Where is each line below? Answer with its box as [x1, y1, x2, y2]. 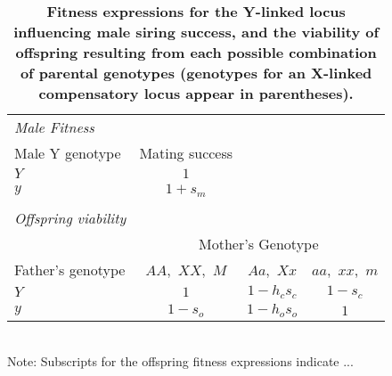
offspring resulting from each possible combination [15, 42, 377, 62]
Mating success [139, 143, 233, 163]
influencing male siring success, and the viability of [13, 21, 380, 42]
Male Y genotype [14, 143, 121, 163]
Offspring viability [14, 207, 127, 228]
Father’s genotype [14, 258, 126, 280]
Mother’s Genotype [199, 233, 319, 254]
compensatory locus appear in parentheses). [38, 83, 354, 103]
